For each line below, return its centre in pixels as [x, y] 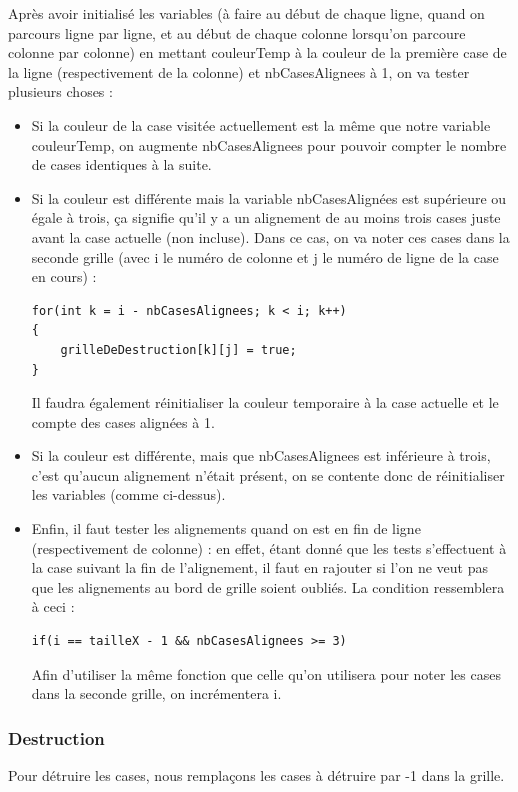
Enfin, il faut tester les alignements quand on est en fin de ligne [226, 528]
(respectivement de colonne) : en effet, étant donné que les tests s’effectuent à [269, 547]
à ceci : [53, 606]
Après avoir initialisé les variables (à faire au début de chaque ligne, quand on [246, 13]
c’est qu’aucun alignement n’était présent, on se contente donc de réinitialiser [268, 474]
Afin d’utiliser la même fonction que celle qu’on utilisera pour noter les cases [266, 673]
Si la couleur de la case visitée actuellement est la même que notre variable [261, 124]
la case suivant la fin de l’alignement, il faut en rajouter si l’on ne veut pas [259, 567]
